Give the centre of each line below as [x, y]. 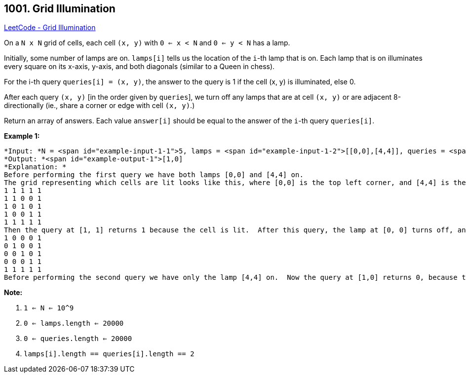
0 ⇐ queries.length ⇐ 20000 [78, 339]
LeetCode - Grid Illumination [50, 28]
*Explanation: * [35, 167]
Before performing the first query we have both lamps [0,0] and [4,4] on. [154, 175]
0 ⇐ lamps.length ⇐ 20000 [74, 323]
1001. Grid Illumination [60, 9]
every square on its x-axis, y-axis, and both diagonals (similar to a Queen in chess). [139, 67]
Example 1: [22, 136]
